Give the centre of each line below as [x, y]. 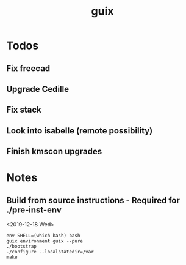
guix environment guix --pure [45, 241]
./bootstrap [21, 247]
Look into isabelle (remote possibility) [80, 131]
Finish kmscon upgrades [54, 151]
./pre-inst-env [34, 210]
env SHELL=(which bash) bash [43, 236]
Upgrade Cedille [38, 89]
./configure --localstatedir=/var [50, 252]
